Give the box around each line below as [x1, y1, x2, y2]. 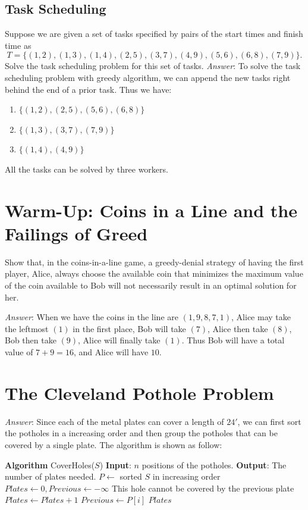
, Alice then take [207, 322, 268, 334]
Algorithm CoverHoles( [5, 458, 95, 471]
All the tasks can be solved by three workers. [5, 162, 168, 175]
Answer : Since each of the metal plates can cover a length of [5, 415, 224, 427]
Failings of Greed [5, 221, 148, 245]
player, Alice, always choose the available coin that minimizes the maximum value [5, 267, 303, 280]
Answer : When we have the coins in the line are [5, 311, 178, 323]
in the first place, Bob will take [73, 322, 186, 334]
